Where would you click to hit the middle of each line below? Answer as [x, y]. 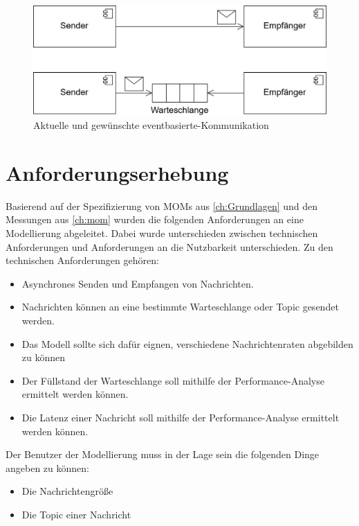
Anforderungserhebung [117, 172]
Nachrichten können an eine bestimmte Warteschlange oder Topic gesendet [180, 307]
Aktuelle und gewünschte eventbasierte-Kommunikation [151, 125]
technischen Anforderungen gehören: [82, 260]
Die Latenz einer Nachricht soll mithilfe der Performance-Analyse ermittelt [181, 418]
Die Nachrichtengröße [67, 491]
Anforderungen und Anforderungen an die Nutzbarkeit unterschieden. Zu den [169, 246]
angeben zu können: [47, 467]
